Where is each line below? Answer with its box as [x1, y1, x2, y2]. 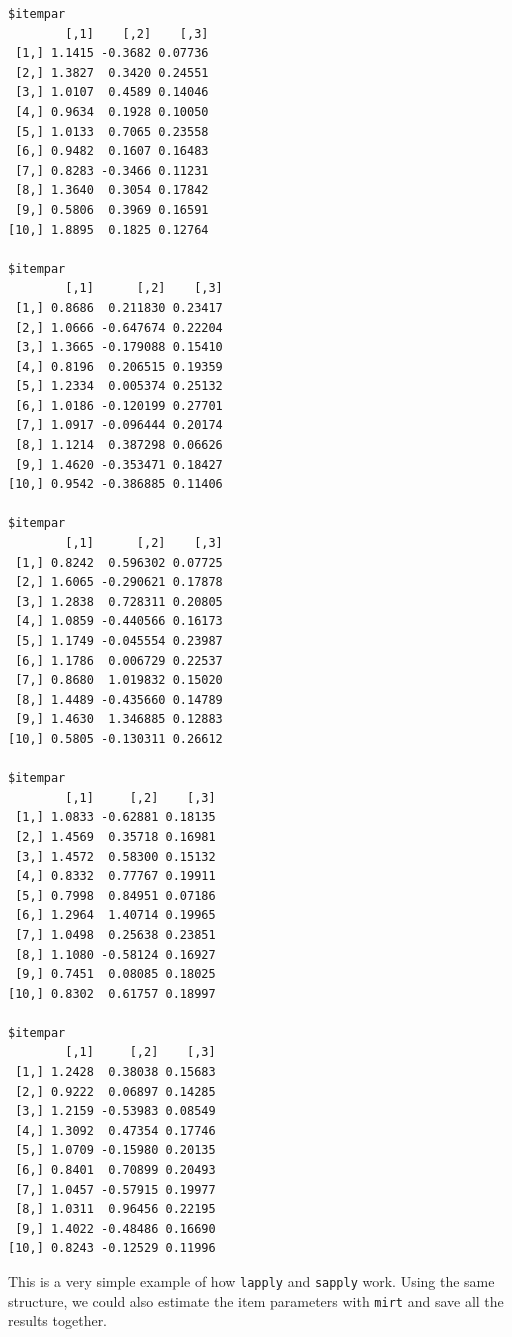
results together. [8, 1310, 108, 1331]
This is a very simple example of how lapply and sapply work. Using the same [8, 1271, 495, 1291]
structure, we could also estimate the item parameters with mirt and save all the [8, 1290, 504, 1311]
